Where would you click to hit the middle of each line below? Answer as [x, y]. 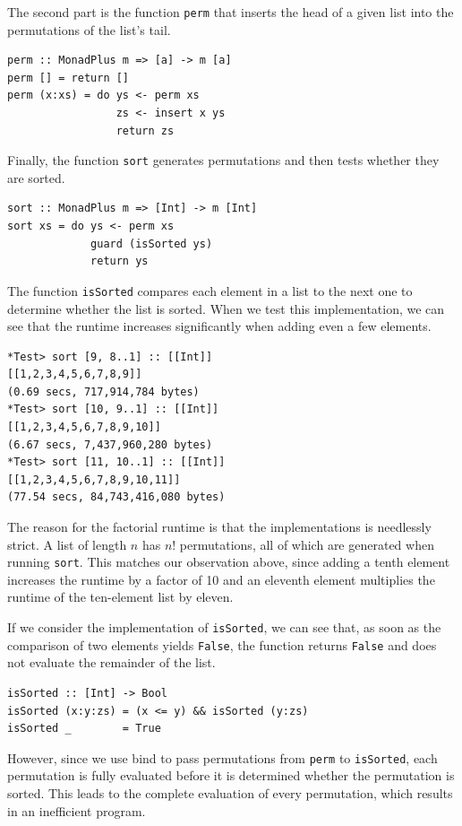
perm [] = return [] [68, 78]
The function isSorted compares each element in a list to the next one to [210, 290]
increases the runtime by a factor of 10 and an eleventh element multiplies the [221, 579]
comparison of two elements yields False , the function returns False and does [222, 644]
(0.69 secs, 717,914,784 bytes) [103, 391]
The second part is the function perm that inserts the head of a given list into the [231, 12]
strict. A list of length [67, 544]
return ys [120, 261]
